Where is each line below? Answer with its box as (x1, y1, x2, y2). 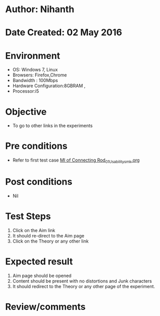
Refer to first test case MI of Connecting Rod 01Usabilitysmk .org (12, 157, 140, 164)
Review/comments (5, 301, 86, 312)
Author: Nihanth (5, 4, 75, 15)
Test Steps (5, 211, 51, 222)
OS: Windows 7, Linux (12, 67, 58, 73)
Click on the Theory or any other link (12, 238, 89, 244)
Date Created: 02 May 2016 (5, 27, 122, 38)
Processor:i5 (12, 88, 39, 94)
